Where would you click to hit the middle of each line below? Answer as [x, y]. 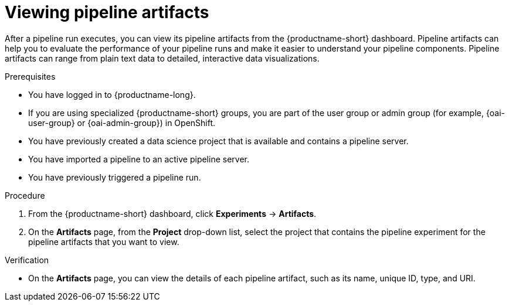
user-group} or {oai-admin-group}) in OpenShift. [122, 123]
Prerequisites [30, 76]
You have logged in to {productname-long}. [112, 94]
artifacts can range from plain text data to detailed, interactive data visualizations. [162, 58]
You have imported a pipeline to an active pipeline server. [139, 159]
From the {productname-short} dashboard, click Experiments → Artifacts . [172, 213]
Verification [27, 260]
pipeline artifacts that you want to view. [104, 242]
